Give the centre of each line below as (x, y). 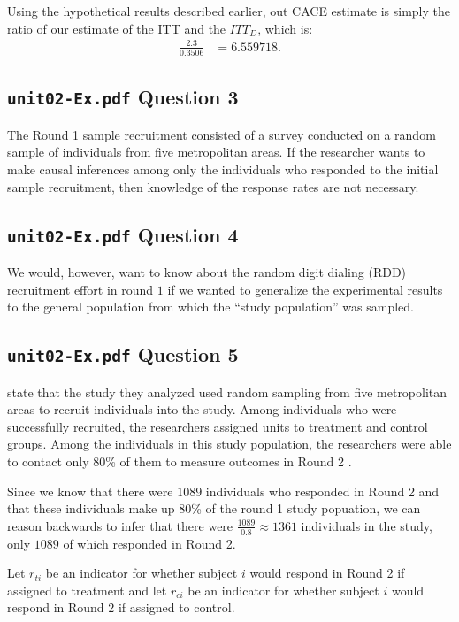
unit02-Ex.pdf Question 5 (123, 354)
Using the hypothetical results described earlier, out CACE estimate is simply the (229, 11)
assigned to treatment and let (87, 590)
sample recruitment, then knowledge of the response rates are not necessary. (213, 186)
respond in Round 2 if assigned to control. (121, 607)
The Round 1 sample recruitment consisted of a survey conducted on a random (222, 134)
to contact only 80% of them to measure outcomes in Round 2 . (180, 461)
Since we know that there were (90, 491)
